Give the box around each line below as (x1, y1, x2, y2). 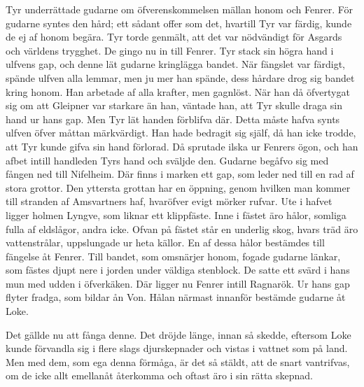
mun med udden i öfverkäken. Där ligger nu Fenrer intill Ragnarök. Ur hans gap (6, 276, 350, 290)
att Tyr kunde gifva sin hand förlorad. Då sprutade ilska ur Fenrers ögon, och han (6, 139, 358, 153)
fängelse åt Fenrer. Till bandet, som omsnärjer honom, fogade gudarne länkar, (6, 248, 341, 263)
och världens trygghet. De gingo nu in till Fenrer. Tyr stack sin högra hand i (6, 43, 334, 57)
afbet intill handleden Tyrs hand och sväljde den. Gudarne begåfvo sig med (6, 153, 329, 167)
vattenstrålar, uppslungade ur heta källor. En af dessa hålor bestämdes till (6, 235, 325, 250)
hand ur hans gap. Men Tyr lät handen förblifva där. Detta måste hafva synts (6, 111, 340, 126)
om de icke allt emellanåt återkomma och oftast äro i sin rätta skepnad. (6, 368, 313, 383)
